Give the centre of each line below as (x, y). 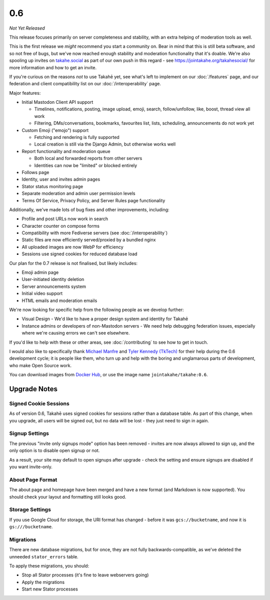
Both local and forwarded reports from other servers (88, 159)
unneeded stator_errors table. (44, 556)
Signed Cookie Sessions (39, 403)
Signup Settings (29, 433)
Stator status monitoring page (52, 186)
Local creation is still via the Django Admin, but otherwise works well (105, 144)
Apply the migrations (43, 582)
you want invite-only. (31, 467)
